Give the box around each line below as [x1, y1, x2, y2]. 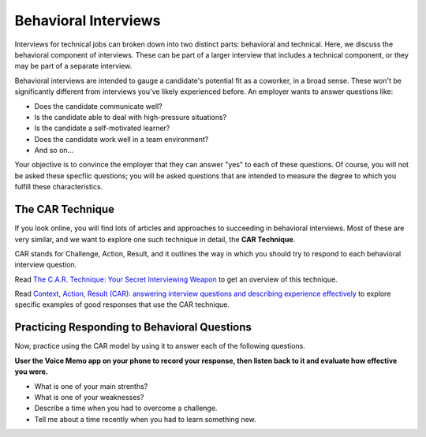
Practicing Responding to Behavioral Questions [14, 320, 252, 334]
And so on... [34, 146, 74, 155]
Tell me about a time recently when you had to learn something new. [34, 414, 256, 424]
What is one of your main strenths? [34, 381, 148, 390]
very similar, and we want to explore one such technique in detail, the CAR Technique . [14, 234, 296, 244]
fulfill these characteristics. [14, 182, 103, 192]
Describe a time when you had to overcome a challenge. [34, 403, 218, 413]
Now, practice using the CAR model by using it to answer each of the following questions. [14, 342, 305, 351]
